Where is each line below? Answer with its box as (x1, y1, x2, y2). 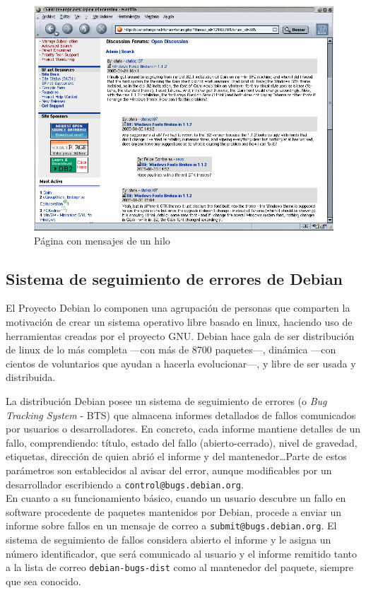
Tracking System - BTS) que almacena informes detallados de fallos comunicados (6, 407, 356, 422)
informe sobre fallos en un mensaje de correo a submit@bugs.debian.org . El (6, 518, 337, 533)
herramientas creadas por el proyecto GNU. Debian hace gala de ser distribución (6, 328, 355, 343)
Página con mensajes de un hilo (34, 233, 170, 247)
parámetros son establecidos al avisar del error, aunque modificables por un (6, 462, 332, 477)
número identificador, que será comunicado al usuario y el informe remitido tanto (6, 546, 358, 560)
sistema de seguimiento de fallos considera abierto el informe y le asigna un (6, 532, 331, 547)
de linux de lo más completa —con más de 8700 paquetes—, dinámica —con (6, 342, 336, 357)
